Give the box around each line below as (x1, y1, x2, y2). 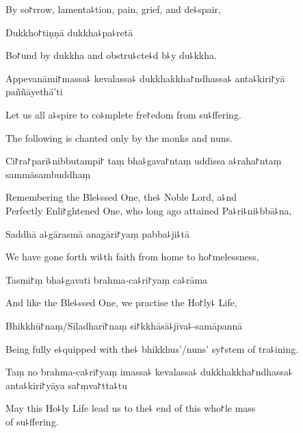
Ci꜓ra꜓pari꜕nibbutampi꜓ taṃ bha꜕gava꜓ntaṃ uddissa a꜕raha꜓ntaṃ (5, 153, 282, 168)
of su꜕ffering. (5, 414, 59, 428)
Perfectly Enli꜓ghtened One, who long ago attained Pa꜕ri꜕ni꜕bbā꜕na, (5, 203, 292, 217)
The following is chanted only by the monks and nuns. (5, 130, 233, 145)
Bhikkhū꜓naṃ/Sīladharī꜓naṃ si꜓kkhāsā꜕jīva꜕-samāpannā (5, 318, 243, 332)
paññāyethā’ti (5, 84, 63, 99)
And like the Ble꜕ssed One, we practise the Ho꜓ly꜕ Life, (5, 295, 237, 310)
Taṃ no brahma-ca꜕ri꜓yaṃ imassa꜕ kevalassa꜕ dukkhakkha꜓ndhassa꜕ (5, 364, 293, 379)
